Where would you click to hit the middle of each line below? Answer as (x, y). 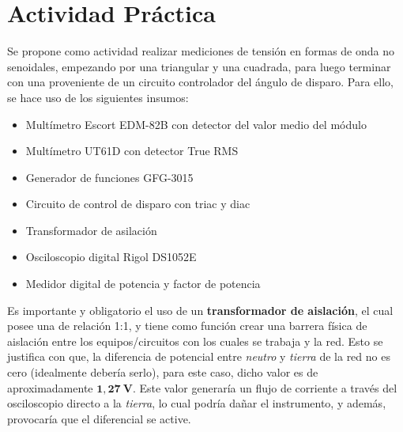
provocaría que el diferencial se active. (99, 418)
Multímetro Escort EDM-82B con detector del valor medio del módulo (196, 124)
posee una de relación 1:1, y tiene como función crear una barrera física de (187, 326)
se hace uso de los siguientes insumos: (98, 97)
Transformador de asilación (91, 230)
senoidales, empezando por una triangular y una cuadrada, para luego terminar (199, 66)
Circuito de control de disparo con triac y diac (138, 204)
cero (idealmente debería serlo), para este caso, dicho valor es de (163, 372)
